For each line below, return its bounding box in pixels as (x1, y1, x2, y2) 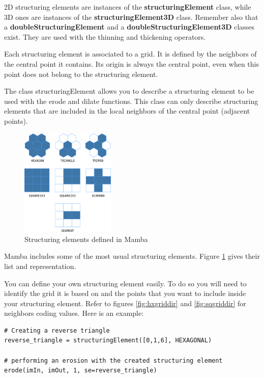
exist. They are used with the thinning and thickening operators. (4, 31, 206, 42)
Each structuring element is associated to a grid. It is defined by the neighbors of (4, 48, 257, 59)
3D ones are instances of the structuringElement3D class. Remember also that (4, 11, 258, 22)
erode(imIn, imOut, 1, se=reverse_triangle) (4, 367, 157, 374)
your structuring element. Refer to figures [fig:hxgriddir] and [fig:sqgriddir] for (4, 298, 246, 308)
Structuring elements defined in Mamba (24, 233, 148, 244)
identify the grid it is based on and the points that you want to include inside (4, 288, 246, 299)
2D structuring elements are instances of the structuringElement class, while (4, 2, 251, 12)
